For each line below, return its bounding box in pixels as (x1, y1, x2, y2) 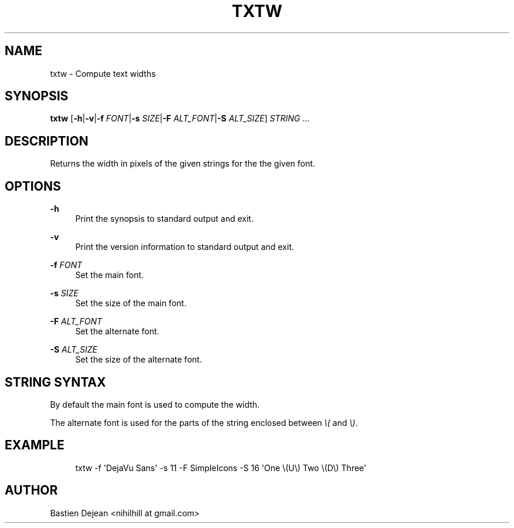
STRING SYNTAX (5, 374, 106, 390)
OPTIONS (5, 178, 61, 194)
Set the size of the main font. (75, 298, 187, 309)
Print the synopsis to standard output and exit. (75, 214, 254, 224)
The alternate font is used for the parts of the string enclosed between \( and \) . (50, 417, 358, 428)
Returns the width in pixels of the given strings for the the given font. (50, 158, 316, 169)
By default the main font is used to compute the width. (50, 399, 260, 409)
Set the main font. (75, 270, 144, 280)
